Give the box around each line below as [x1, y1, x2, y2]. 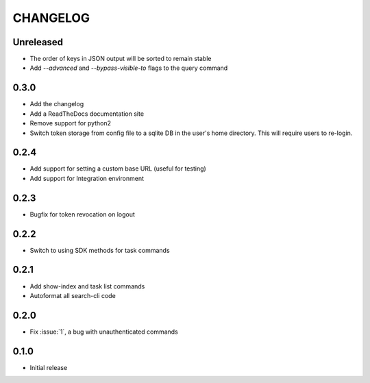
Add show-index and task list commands [29, 282, 145, 291]
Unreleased [12, 36, 64, 48]
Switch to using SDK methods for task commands [29, 246, 171, 254]
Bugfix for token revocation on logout [29, 210, 135, 219]
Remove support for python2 [29, 119, 112, 127]
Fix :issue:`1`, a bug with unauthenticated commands [29, 328, 178, 336]
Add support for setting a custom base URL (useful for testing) [29, 164, 207, 173]
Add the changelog [29, 100, 84, 108]
